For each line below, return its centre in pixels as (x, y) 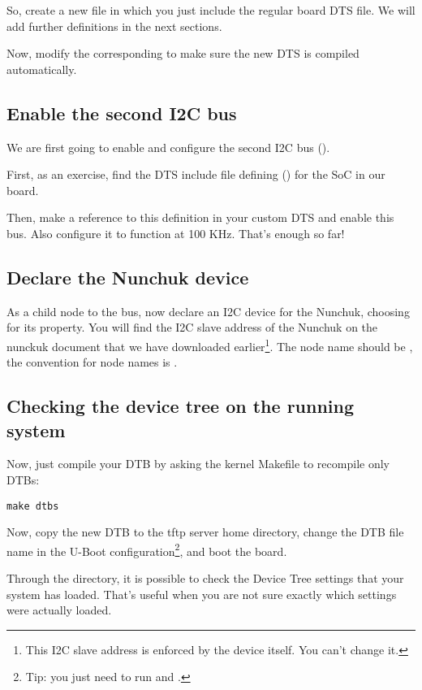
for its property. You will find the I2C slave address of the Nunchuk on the (192, 327)
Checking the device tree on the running (181, 406)
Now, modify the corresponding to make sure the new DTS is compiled (183, 53)
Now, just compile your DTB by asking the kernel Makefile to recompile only (198, 464)
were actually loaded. (59, 610)
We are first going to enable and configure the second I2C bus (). (168, 147)
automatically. (42, 69)
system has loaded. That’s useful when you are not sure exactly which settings (202, 594)
